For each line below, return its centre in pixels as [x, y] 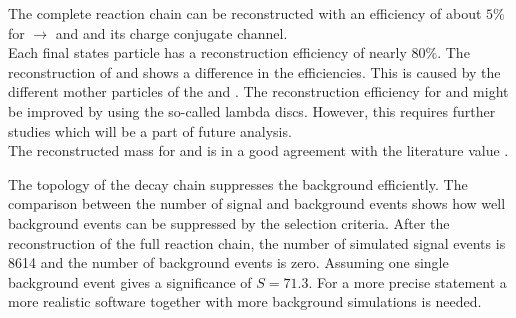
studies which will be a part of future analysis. [150, 130]
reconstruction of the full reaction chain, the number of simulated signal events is [257, 242]
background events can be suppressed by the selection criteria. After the [229, 222]
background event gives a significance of [130, 281]
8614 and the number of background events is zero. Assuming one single [228, 262]
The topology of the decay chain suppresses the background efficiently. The [238, 183]
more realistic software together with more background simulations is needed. [245, 301]
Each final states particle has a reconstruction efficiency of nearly [207, 52]
